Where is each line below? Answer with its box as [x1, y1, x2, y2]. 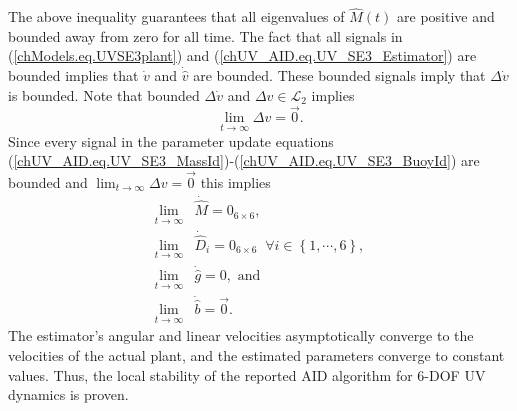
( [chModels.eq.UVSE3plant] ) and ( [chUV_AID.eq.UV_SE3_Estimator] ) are [8, 45, 477, 66]
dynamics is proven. [8, 384, 129, 405]
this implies [200, 172, 271, 193]
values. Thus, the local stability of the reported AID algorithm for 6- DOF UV [8, 364, 486, 385]
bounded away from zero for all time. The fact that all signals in [8, 25, 403, 46]
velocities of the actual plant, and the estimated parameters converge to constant [8, 344, 505, 365]
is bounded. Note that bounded [8, 84, 200, 105]
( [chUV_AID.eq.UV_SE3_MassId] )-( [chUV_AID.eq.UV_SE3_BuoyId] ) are [8, 150, 480, 171]
